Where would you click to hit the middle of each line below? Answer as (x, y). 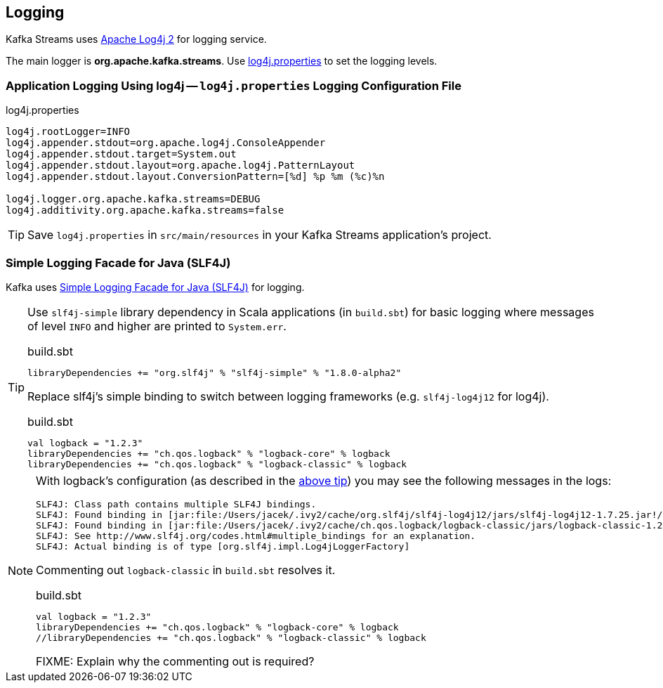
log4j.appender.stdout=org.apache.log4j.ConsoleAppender (166, 143)
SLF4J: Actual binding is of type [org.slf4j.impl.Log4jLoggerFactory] (223, 546)
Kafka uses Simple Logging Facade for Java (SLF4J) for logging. (155, 287)
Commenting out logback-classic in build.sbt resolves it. (186, 570)
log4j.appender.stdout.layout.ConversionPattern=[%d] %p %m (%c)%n (195, 177)
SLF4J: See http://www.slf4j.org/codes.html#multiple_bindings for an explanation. (256, 536)
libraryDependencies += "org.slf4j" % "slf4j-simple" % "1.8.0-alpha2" (215, 372)
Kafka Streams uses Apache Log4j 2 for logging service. (136, 39)
